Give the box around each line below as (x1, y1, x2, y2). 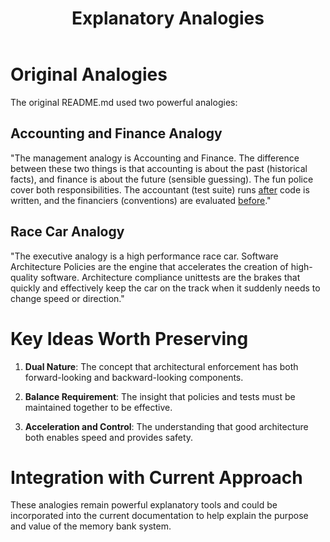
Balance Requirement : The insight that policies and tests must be (24, 390, 296, 402)
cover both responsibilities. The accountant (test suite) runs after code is (10, 183, 310, 196)
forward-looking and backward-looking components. (24, 371, 244, 383)
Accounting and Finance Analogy (10, 125, 223, 142)
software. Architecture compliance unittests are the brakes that (40, 271, 301, 283)
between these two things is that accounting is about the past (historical (10, 162, 308, 174)
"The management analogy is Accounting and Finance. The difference (10, 152, 300, 164)
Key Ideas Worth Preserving (10, 327, 249, 350)
